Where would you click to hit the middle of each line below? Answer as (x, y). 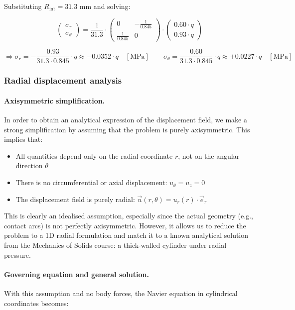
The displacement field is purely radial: (75, 199)
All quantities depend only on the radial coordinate (94, 155)
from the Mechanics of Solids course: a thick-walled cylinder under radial (115, 245)
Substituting (23, 6)
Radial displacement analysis (63, 80)
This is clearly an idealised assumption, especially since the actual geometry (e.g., (129, 216)
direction (29, 165)
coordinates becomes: (36, 303)
